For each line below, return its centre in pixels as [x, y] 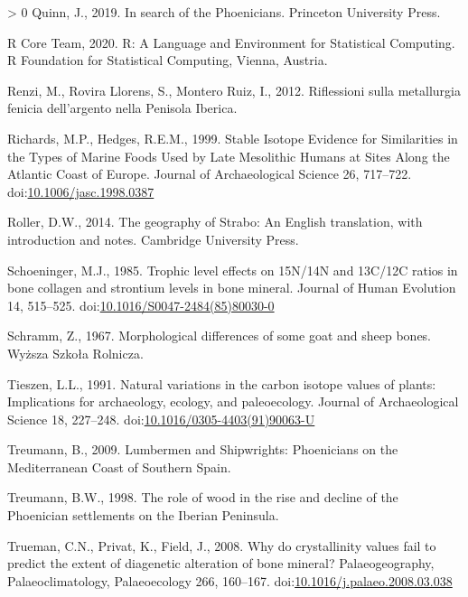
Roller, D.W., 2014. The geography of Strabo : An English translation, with [215, 222]
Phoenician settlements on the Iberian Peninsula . [143, 515]
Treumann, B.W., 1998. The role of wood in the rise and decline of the [203, 497]
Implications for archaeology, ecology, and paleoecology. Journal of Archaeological [233, 401]
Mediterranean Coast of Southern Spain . [119, 466]
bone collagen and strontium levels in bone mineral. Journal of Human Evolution [232, 288]
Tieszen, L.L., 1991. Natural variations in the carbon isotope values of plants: [222, 383]
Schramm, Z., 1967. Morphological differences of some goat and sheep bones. [220, 336]
